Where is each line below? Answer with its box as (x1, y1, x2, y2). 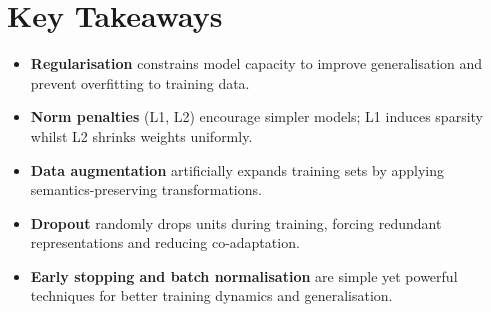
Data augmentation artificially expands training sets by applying (30, 159, 444, 180)
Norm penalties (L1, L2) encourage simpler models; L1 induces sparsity (30, 106, 483, 127)
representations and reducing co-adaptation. (30, 232, 300, 253)
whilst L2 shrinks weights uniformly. (30, 125, 253, 146)
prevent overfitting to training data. (30, 72, 250, 93)
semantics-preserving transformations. (30, 179, 262, 200)
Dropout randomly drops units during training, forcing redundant (30, 212, 442, 233)
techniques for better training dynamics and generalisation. (30, 285, 393, 306)
